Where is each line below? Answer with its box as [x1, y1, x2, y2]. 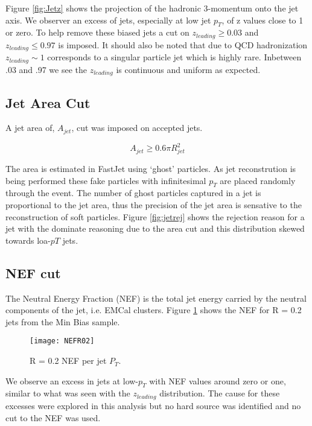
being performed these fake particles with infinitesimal [5, 174, 206, 186]
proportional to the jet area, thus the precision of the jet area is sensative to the [5, 199, 302, 211]
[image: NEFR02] [30, 337, 95, 346]
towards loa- [5, 234, 51, 246]
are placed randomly [220, 174, 296, 186]
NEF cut [5, 263, 61, 282]
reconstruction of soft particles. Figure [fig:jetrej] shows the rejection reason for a [5, 210, 305, 223]
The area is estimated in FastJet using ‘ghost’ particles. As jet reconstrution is [5, 162, 296, 175]
